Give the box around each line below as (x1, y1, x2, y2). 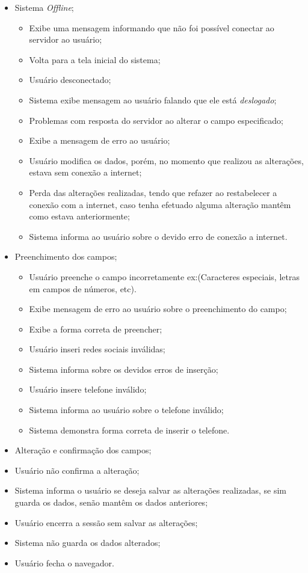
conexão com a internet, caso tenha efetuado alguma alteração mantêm (29, 198, 291, 210)
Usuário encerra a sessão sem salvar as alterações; (14, 516, 198, 529)
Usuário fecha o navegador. (14, 556, 114, 569)
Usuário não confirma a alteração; (14, 464, 140, 476)
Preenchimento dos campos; (14, 250, 117, 263)
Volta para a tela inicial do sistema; (29, 53, 161, 66)
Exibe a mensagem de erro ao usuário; (29, 134, 170, 147)
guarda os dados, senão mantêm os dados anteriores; (14, 496, 208, 509)
